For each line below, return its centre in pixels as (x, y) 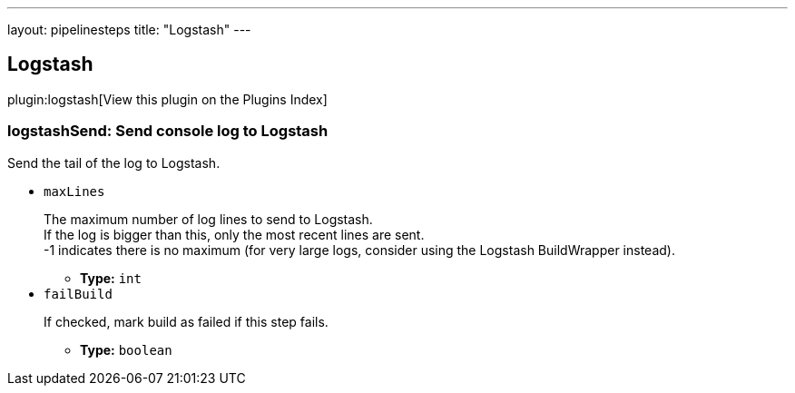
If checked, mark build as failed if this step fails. (186, 321)
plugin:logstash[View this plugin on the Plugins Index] (167, 99)
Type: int (111, 278)
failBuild (78, 294)
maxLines (74, 191)
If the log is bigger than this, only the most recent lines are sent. (234, 234)
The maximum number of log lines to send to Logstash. (208, 219)
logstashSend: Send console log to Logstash (168, 131)
